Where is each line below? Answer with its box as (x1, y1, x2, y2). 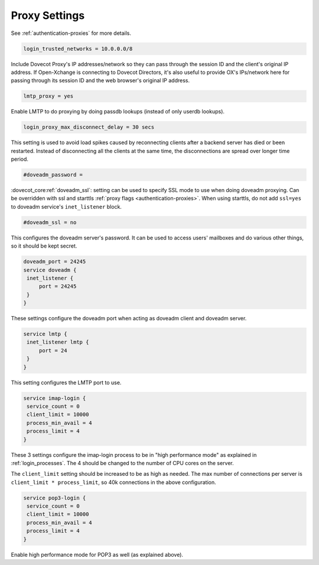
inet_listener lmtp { (27, 339, 89, 346)
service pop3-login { (23, 494, 86, 501)
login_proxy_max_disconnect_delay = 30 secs (23, 124, 155, 131)
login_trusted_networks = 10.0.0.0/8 (23, 45, 133, 52)
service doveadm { (23, 267, 77, 273)
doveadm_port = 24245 (23, 258, 86, 265)
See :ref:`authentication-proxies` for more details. (11, 30, 132, 37)
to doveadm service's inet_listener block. (11, 203, 122, 210)
